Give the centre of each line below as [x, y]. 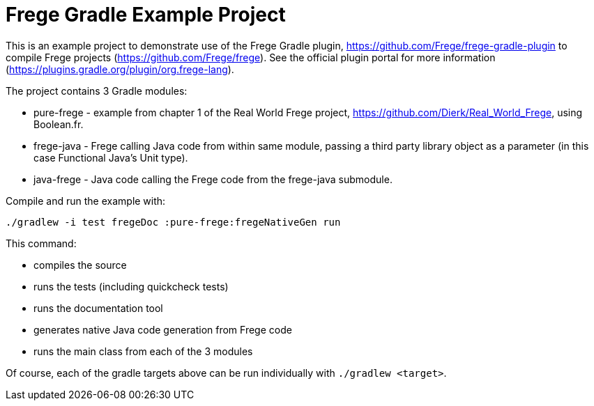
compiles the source [80, 265]
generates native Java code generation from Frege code [163, 329]
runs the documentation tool [98, 308]
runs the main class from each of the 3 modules [143, 351]
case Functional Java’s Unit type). [111, 157]
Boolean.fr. [59, 124]
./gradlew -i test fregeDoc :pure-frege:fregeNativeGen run [173, 222]
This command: [41, 243]
